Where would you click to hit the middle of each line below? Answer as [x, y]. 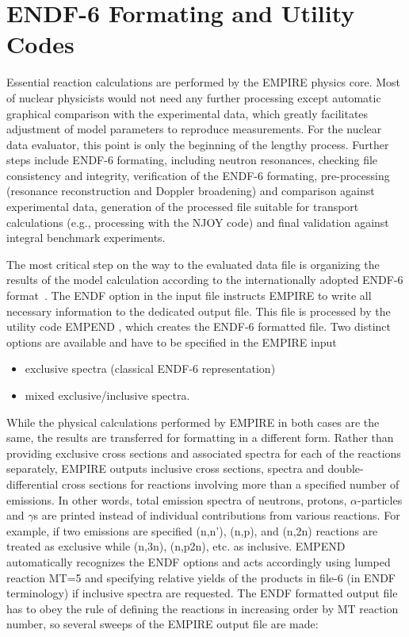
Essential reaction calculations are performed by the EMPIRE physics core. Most [204, 82]
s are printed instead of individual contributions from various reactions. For [217, 515]
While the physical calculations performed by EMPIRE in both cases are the [193, 422]
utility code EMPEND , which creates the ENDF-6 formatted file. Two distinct [199, 326]
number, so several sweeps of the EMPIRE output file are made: [162, 624]
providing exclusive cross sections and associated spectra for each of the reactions [204, 453]
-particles [380, 499]
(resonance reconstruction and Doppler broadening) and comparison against [191, 191]
